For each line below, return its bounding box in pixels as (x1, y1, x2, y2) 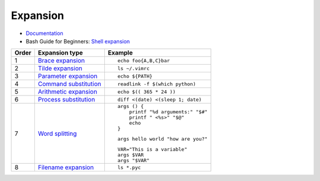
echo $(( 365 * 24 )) (117, 88, 176, 95)
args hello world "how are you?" (117, 136, 208, 142)
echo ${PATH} (117, 73, 153, 80)
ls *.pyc (117, 164, 142, 170)
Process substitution (37, 96, 95, 104)
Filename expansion (37, 163, 94, 172)
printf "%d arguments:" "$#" (129, 109, 208, 115)
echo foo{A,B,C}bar (117, 57, 170, 63)
